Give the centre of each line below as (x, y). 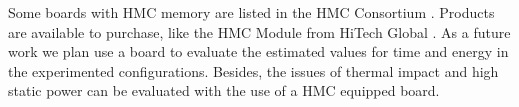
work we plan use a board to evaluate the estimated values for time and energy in (258, 51)
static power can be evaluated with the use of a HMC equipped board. (224, 90)
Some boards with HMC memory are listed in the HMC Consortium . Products (251, 12)
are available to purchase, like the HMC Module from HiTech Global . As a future (259, 31)
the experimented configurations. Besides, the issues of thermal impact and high (253, 70)
